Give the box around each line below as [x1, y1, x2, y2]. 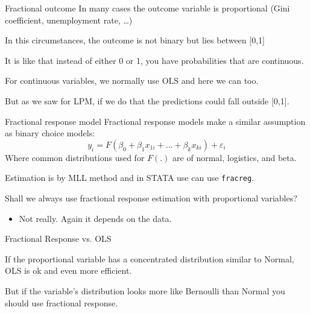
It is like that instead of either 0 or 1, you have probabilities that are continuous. [5, 54, 304, 66]
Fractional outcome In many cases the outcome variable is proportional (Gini [5, 2, 290, 14]
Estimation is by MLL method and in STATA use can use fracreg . [5, 171, 255, 184]
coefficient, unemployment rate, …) [5, 13, 133, 26]
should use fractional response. [5, 296, 118, 309]
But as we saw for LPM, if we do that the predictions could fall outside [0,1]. [5, 94, 289, 107]
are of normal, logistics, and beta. [172, 151, 297, 163]
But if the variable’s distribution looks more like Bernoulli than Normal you [5, 284, 285, 297]
